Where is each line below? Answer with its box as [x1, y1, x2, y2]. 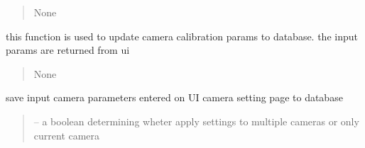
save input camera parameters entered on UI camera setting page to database [6, 90, 343, 105]
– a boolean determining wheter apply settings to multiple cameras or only [33, 113, 359, 128]
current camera [33, 127, 100, 142]
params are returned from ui [6, 42, 130, 57]
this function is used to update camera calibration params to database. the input [6, 28, 358, 43]
